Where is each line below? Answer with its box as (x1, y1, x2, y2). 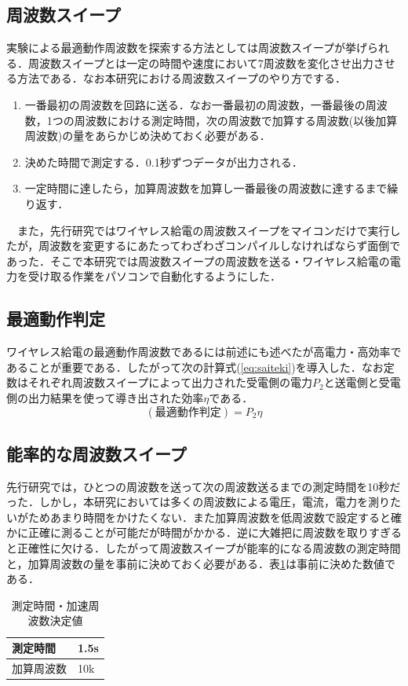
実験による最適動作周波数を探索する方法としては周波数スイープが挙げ (6, 39, 368, 56)
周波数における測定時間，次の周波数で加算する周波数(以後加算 (74, 112, 398, 128)
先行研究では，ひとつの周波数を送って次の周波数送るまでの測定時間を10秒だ (6, 478, 401, 494)
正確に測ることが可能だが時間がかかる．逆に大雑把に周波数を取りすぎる (27, 524, 402, 541)
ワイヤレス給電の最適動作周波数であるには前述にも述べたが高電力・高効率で (6, 343, 402, 360)
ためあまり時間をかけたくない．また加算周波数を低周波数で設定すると (27, 508, 391, 525)
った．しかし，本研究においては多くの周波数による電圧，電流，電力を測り (6, 493, 390, 510)
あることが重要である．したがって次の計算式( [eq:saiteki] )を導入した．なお (6, 358, 384, 375)
